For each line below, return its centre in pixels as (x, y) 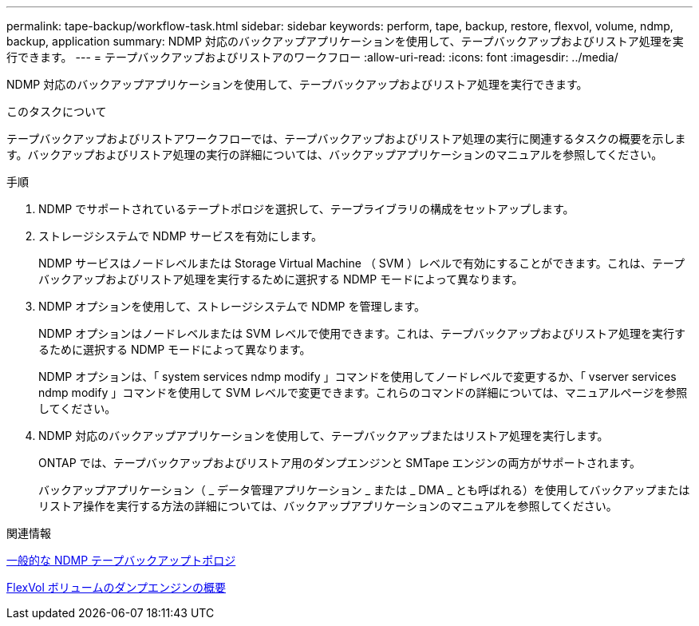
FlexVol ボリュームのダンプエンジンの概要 (116, 587)
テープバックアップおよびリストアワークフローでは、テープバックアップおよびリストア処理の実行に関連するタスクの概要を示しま (346, 139)
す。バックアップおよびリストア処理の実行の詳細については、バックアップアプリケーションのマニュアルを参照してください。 (335, 155)
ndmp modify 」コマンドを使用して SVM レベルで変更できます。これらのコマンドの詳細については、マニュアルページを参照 (363, 392)
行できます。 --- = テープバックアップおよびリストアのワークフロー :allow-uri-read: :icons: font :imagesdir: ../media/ (312, 57)
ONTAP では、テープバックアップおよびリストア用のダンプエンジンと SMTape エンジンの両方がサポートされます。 (340, 463)
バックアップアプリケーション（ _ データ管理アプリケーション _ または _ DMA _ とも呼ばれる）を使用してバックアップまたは (364, 490)
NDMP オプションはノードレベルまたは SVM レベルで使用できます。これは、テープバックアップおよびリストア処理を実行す (362, 333)
